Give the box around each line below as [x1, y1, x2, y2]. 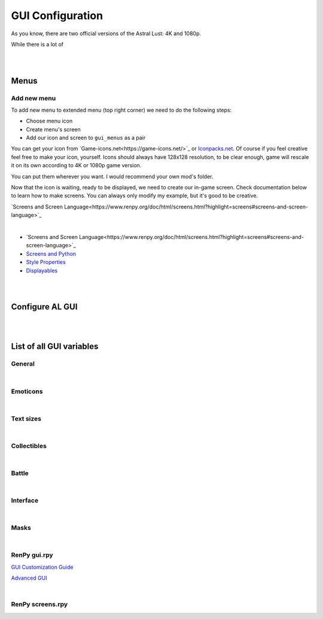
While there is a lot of [11, 41, 64, 48]
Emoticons [11, 387, 43, 396]
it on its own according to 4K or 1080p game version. [11, 162, 142, 169]
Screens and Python [26, 250, 77, 257]
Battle [11, 469, 29, 477]
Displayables [26, 266, 58, 274]
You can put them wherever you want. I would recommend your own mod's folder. [11, 173, 214, 180]
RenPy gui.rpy [11, 551, 53, 559]
